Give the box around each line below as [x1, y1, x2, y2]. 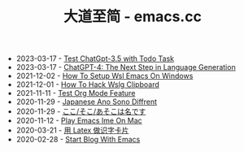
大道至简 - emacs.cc [63, 7, 202, 26]
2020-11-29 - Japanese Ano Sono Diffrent [15, 97, 157, 106]
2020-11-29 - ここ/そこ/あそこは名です [15, 106, 146, 116]
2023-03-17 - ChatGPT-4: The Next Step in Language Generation [15, 63, 236, 72]
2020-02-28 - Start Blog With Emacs [15, 135, 141, 145]
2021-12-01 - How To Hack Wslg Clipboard [15, 80, 160, 89]
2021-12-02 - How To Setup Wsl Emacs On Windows [15, 71, 194, 81]
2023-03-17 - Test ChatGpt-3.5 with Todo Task [15, 54, 175, 63]
